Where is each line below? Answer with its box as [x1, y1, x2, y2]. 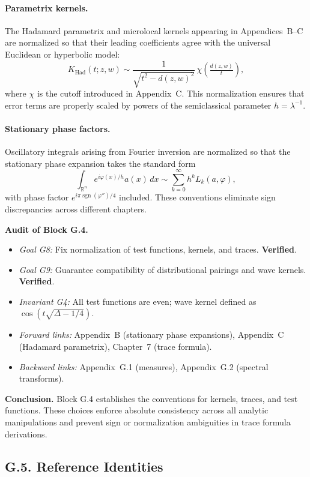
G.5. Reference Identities [5, 457, 163, 475]
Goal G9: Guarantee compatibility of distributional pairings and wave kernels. [19, 263, 306, 275]
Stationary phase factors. [5, 122, 111, 134]
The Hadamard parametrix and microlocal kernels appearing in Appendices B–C [5, 24, 303, 37]
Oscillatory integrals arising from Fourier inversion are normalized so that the [5, 145, 291, 158]
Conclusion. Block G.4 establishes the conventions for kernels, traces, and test [5, 392, 298, 404]
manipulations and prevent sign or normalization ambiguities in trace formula [5, 416, 291, 428]
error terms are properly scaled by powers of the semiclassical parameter [5, 98, 272, 111]
